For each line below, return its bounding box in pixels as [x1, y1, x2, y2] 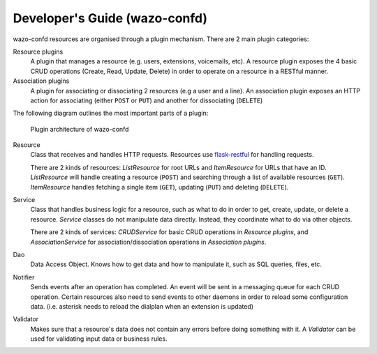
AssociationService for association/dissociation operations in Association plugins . [30, 238, 267, 246]
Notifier [13, 272, 35, 282]
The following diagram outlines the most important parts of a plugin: [13, 109, 209, 118]
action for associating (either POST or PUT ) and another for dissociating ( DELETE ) [30, 96, 263, 105]
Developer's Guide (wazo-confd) [13, 10, 208, 26]
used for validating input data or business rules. [30, 334, 168, 343]
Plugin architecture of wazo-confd [30, 125, 129, 133]
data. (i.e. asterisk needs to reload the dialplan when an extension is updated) [30, 302, 254, 310]
